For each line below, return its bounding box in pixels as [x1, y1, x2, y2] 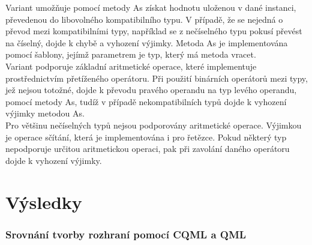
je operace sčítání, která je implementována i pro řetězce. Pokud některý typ [5, 130, 287, 143]
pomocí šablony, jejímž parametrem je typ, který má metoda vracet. [5, 48, 256, 61]
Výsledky [5, 189, 82, 214]
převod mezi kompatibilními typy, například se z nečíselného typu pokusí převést [5, 25, 302, 37]
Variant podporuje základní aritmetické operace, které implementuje [5, 59, 257, 72]
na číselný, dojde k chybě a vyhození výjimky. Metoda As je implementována [5, 36, 288, 49]
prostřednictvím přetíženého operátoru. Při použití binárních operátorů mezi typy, [5, 71, 308, 84]
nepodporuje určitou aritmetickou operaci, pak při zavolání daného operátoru [5, 142, 290, 155]
